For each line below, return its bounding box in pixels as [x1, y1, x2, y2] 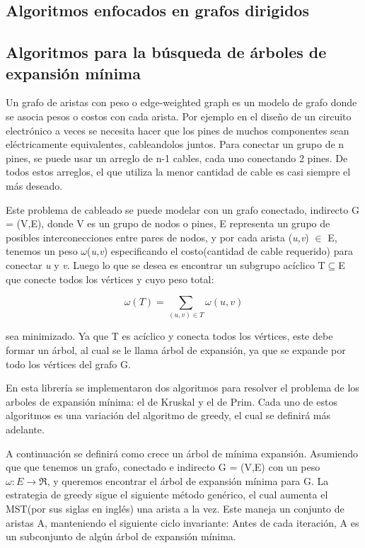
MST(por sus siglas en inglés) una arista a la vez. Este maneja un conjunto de [6, 501, 344, 515]
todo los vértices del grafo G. [6, 356, 131, 371]
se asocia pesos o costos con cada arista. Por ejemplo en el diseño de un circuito [6, 108, 352, 123]
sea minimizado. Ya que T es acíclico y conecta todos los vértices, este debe [6, 329, 333, 343]
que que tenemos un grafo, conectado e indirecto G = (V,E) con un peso [6, 459, 320, 474]
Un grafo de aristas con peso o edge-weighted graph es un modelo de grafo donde [6, 95, 357, 110]
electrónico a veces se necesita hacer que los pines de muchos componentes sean [6, 122, 349, 137]
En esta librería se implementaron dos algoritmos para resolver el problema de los [6, 380, 359, 395]
